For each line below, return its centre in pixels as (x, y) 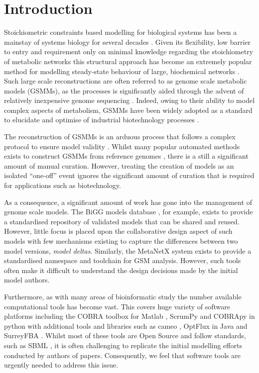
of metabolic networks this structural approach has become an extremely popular (128, 61)
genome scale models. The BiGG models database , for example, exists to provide (129, 212)
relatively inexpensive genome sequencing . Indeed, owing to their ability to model (129, 100)
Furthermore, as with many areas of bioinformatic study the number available (123, 296)
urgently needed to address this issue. (61, 365)
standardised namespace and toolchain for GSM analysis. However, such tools (123, 260)
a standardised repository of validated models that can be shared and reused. (122, 221)
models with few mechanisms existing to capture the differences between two (121, 241)
